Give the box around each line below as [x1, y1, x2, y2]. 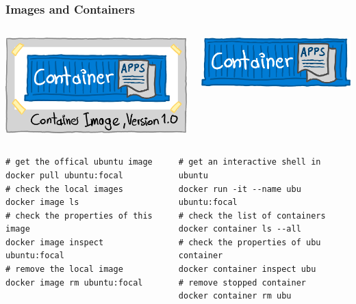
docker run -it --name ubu [178, 184, 301, 194]
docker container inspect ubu [178, 264, 316, 275]
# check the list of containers [178, 210, 326, 221]
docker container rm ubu [178, 291, 292, 301]
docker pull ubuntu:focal [5, 170, 123, 180]
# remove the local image [5, 264, 123, 275]
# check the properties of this [5, 210, 153, 221]
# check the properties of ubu [178, 237, 321, 247]
